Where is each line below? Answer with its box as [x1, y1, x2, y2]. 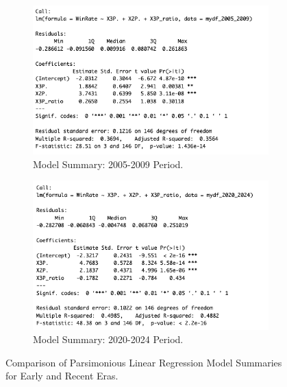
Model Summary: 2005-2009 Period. [33, 156, 184, 171]
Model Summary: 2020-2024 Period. [33, 332, 184, 347]
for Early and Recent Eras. [5, 368, 118, 383]
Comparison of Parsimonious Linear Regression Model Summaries [5, 355, 282, 369]
